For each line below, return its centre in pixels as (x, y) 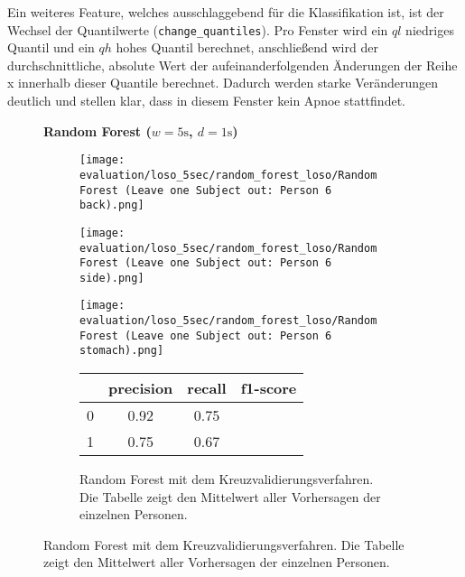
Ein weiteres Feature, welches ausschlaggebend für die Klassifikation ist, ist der (226, 12)
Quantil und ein (51, 47)
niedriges (430, 29)
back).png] (112, 205)
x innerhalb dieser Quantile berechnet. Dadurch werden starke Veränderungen (223, 83)
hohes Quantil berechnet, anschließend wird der (247, 47)
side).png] (112, 278)
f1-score (269, 388)
